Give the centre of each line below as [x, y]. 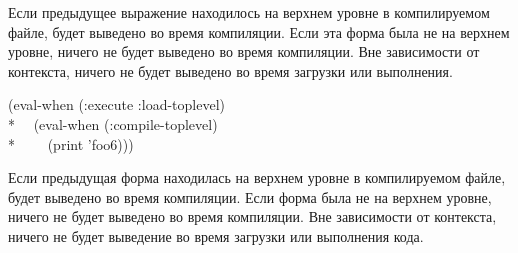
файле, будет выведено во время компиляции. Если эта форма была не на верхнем [259, 31]
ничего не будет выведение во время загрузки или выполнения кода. [216, 235]
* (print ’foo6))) [71, 143]
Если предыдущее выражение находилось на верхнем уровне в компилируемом [249, 12]
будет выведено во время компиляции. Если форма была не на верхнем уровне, [250, 196]
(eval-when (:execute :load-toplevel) [116, 104]
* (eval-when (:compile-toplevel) [113, 123]
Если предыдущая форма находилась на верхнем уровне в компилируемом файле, [257, 177]
